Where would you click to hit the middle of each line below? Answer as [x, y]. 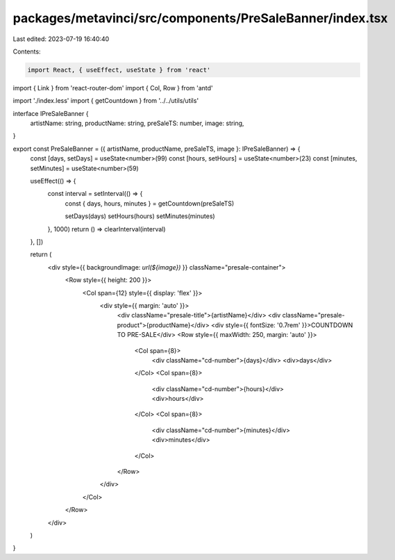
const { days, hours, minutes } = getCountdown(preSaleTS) [150, 203]
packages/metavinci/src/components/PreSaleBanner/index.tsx [200, 18]
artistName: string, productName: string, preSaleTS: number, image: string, [137, 123]
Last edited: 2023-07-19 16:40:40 [61, 39]
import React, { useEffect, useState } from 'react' [119, 70]
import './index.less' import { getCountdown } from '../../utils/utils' [106, 101]
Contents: [27, 51]
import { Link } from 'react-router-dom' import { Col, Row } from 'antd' [113, 88]
